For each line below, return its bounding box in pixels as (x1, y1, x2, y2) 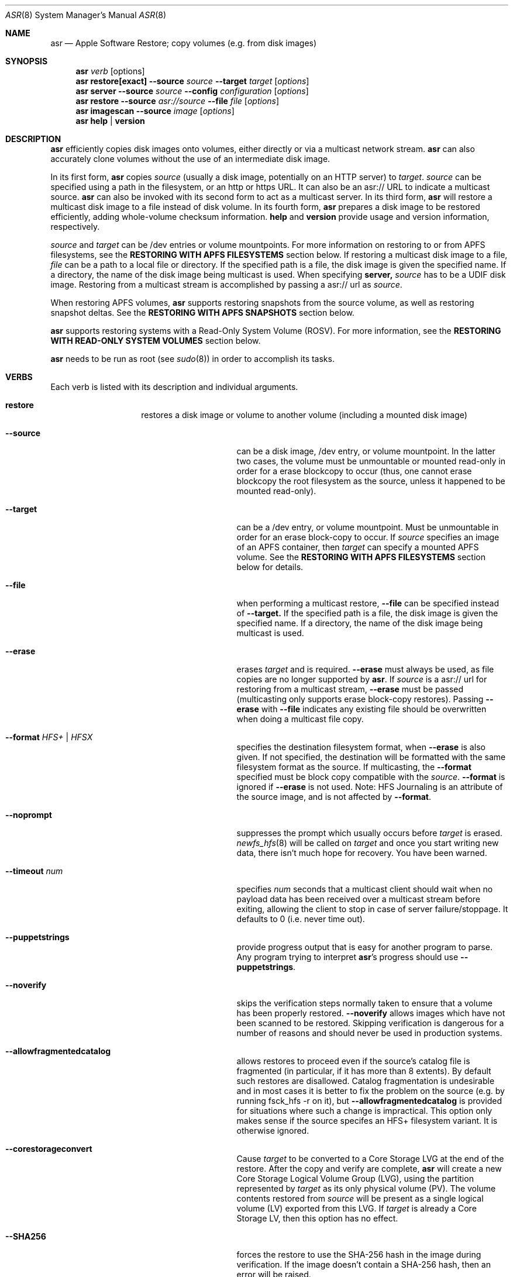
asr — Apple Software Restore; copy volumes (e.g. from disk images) (50, 38, 317, 48)
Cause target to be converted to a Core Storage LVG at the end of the (236, 1154, 504, 1164)
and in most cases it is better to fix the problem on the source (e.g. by (236, 1086, 505, 1096)
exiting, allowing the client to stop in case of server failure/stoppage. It (236, 904, 508, 914)
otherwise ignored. (236, 1126, 309, 1136)
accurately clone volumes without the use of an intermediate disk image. (50, 154, 330, 164)
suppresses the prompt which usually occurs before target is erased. (236, 828, 502, 838)
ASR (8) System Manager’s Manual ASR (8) (5, 10, 167, 20)
